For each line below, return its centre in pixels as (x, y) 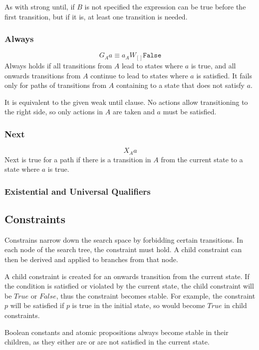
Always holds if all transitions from (58, 65)
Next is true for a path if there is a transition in (78, 159)
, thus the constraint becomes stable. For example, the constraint (156, 295)
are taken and (133, 112)
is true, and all (213, 65)
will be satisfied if (37, 305)
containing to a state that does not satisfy (180, 85)
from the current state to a (202, 159)
